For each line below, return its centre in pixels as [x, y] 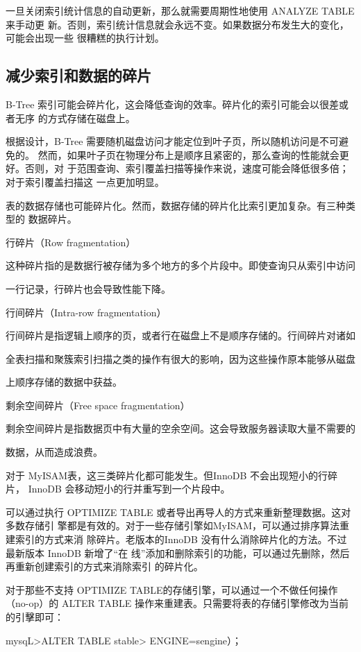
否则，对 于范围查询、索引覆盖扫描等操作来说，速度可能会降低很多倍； [187, 168]
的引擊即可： [35, 617]
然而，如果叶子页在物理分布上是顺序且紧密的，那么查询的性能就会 [188, 154]
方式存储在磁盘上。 [91, 118]
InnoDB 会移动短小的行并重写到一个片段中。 [129, 489]
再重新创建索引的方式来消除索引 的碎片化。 [104, 566]
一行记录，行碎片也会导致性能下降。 [88, 288]
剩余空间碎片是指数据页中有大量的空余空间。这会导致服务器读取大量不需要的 [180, 428]
